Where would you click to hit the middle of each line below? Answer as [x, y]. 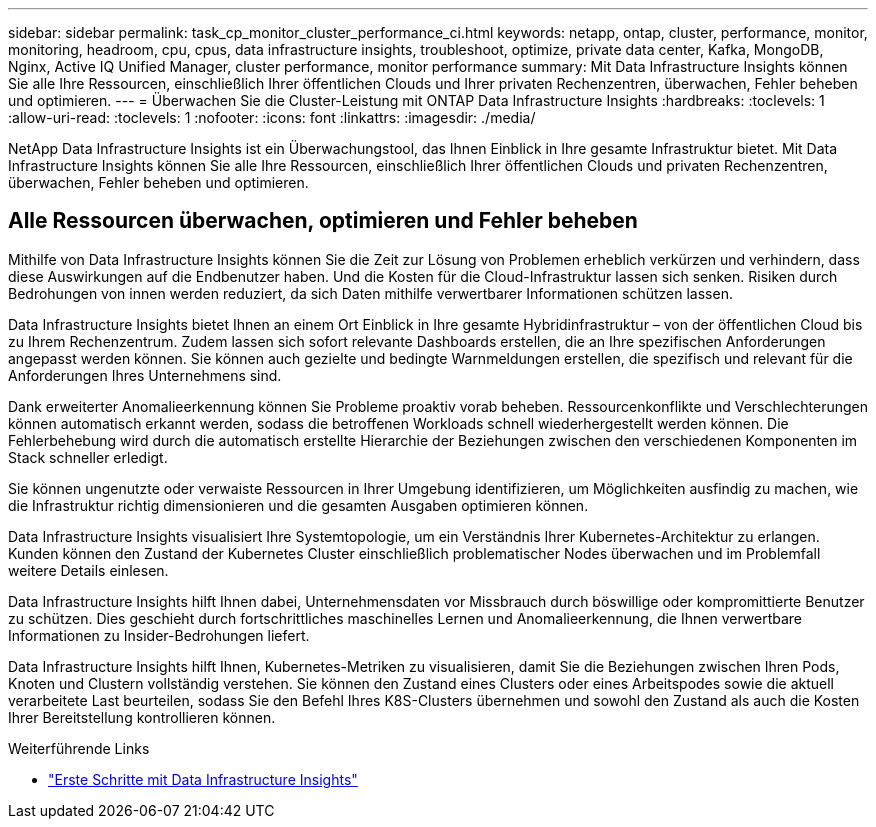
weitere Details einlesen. [88, 570]
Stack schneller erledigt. [88, 457]
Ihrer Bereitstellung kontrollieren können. [142, 717]
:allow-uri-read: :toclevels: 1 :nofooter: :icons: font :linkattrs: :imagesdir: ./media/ [272, 117]
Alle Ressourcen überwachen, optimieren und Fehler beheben [323, 221]
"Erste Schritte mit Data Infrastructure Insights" [203, 779]
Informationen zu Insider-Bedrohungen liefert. [159, 635]
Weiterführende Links [79, 748]
